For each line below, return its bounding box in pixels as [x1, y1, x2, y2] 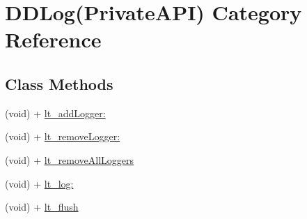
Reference [5, 25, 102, 54]
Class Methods [5, 73, 113, 94]
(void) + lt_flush [5, 199, 79, 214]
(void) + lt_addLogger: [5, 105, 106, 120]
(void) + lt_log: [5, 176, 74, 190]
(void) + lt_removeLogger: [5, 129, 120, 144]
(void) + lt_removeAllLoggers [5, 152, 134, 167]
